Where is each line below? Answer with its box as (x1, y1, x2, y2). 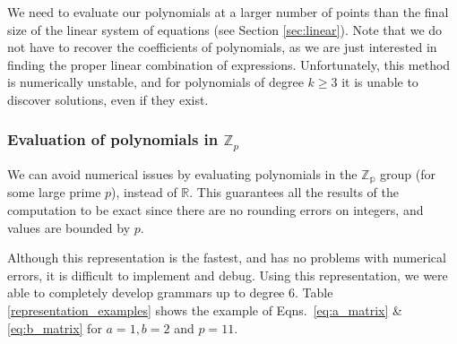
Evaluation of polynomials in (7, 128, 219, 150)
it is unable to (341, 73, 418, 91)
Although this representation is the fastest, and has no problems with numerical (7, 248, 446, 267)
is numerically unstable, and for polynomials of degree (7, 73, 304, 91)
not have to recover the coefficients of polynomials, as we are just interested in (7, 38, 437, 56)
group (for (380, 164, 435, 183)
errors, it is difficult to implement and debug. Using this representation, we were (7, 265, 448, 284)
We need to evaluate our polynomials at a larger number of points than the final (7, 3, 449, 21)
